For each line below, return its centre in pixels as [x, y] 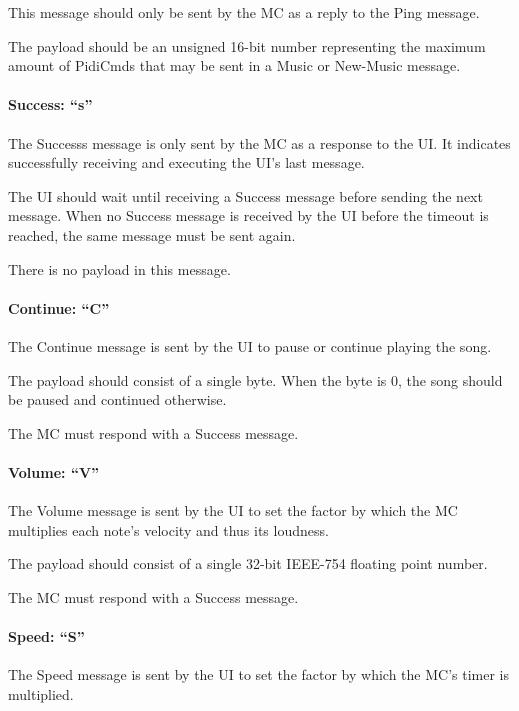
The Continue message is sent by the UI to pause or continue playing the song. [250, 345]
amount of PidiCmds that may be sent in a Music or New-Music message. [234, 65]
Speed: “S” [46, 636]
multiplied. [41, 693]
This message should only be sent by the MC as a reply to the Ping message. [244, 12]
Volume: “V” [54, 471]
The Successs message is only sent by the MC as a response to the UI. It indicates [259, 142]
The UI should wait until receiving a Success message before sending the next [245, 195]
